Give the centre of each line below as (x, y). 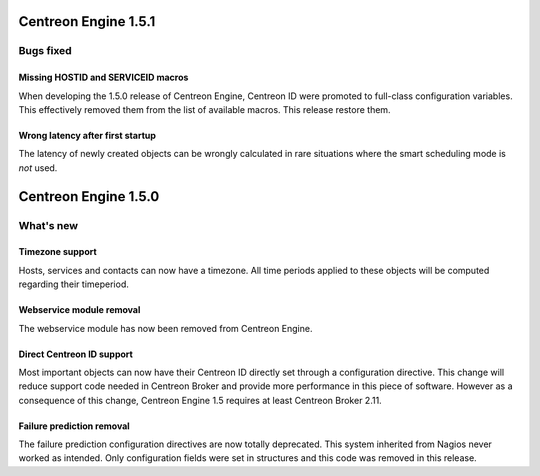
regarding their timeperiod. (73, 284)
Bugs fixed (45, 51)
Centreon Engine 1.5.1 (87, 21)
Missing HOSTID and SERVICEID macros (103, 77)
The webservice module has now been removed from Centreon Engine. (165, 328)
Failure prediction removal (74, 426)
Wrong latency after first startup (87, 135)
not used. (38, 167)
